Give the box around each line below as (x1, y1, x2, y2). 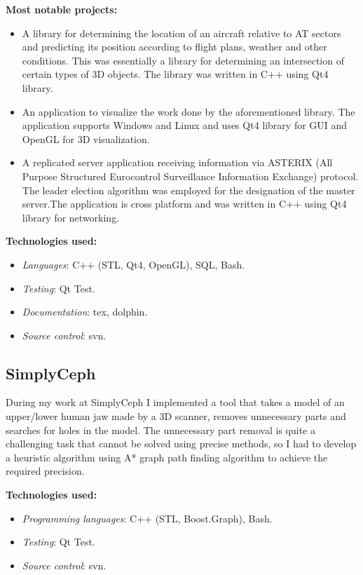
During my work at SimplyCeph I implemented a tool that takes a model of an (6, 395, 345, 410)
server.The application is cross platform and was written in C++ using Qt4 (22, 196, 347, 211)
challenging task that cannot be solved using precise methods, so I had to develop (6, 436, 357, 451)
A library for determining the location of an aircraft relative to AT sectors (22, 25, 341, 40)
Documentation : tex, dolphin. (22, 304, 148, 319)
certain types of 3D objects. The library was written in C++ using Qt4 (22, 67, 329, 81)
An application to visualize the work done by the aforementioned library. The (22, 104, 355, 119)
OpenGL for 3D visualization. (22, 131, 150, 146)
